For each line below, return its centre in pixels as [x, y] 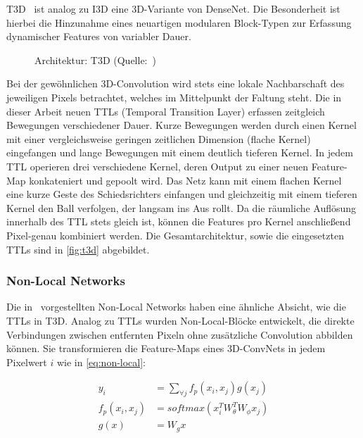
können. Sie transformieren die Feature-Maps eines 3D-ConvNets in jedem [166, 348]
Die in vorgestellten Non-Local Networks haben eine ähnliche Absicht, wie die [176, 307]
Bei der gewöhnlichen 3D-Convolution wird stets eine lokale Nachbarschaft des [176, 83]
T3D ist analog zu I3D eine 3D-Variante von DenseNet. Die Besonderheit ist [173, 8]
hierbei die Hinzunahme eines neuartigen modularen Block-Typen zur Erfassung [179, 22]
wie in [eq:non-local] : [101, 362]
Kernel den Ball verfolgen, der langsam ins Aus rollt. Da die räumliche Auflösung [181, 207]
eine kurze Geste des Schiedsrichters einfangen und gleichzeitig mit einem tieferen [182, 194]
